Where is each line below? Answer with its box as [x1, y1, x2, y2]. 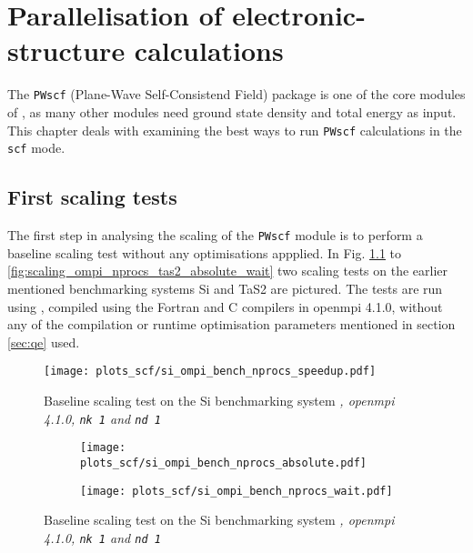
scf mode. [7, 138, 65, 157]
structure [7, 32, 126, 69]
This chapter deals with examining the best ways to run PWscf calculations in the [7, 120, 462, 139]
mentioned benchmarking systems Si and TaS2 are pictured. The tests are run [7, 278, 443, 297]
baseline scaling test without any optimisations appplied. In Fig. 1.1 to [7, 243, 402, 262]
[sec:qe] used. [7, 332, 80, 351]
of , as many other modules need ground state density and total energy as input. [7, 102, 457, 121]
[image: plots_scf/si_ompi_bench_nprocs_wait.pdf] [80, 484, 393, 498]
